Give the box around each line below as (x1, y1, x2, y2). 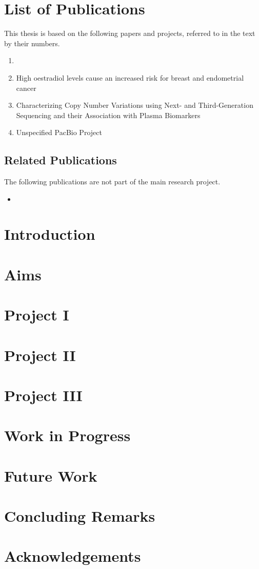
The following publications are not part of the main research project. (4, 176, 221, 187)
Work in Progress (4, 425, 131, 446)
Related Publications (4, 152, 117, 168)
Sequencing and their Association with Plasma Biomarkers (16, 109, 201, 120)
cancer (16, 82, 36, 93)
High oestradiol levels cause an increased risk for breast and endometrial (16, 72, 244, 83)
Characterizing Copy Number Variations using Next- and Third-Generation (16, 100, 253, 110)
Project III (4, 384, 83, 405)
